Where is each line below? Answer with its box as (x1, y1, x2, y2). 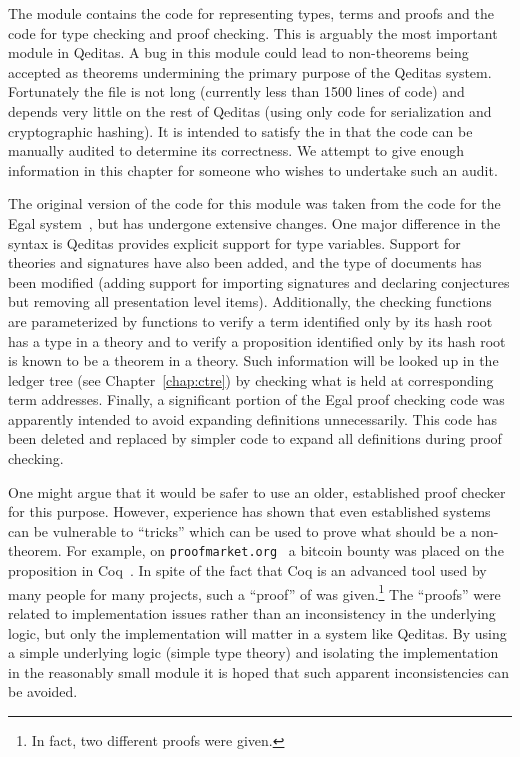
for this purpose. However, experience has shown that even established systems (8, 501, 491, 522)
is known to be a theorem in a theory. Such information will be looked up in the (8, 350, 499, 371)
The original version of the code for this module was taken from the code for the (8, 193, 501, 214)
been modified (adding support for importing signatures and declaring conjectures (8, 271, 510, 292)
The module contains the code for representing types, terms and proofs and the (8, 3, 494, 23)
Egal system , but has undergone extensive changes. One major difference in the (8, 212, 501, 233)
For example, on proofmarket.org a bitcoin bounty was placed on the (66, 540, 504, 561)
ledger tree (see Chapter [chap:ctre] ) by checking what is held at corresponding (8, 369, 494, 390)
